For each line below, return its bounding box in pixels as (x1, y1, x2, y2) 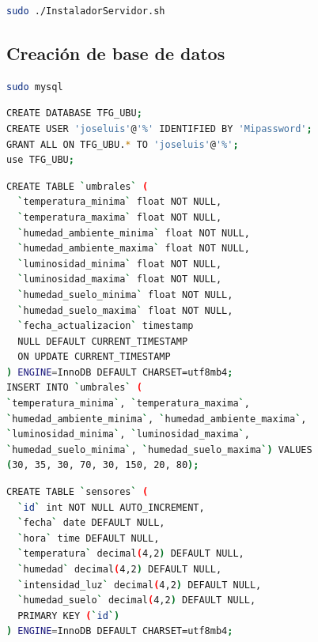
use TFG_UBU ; (6, 154, 74, 166)
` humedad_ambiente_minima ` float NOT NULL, (17, 227, 250, 239)
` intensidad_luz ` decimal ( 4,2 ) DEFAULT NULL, (17, 579, 262, 591)
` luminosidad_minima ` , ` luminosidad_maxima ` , (6, 429, 250, 440)
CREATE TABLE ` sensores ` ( (6, 486, 149, 498)
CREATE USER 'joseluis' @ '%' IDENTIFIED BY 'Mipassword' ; (6, 123, 312, 134)
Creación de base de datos (6, 40, 225, 65)
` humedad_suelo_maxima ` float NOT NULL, (17, 304, 233, 316)
